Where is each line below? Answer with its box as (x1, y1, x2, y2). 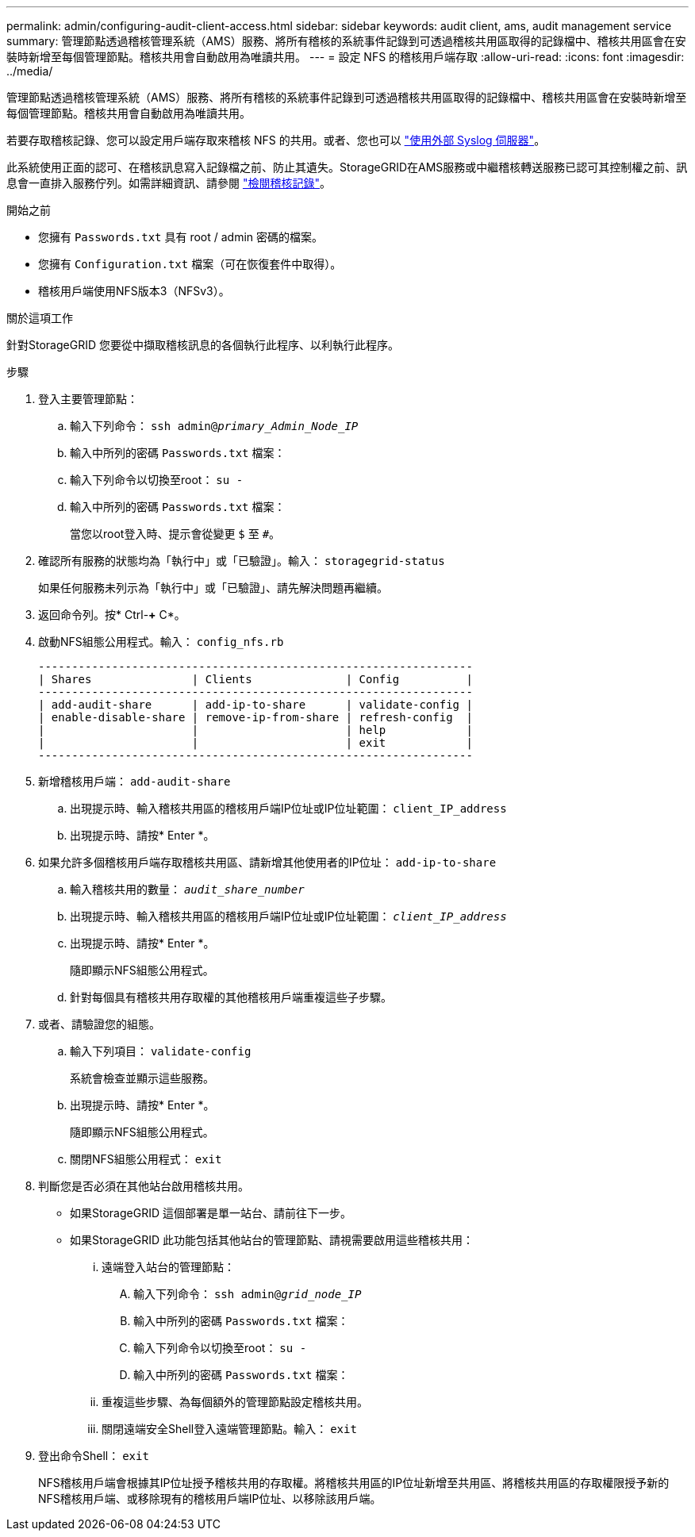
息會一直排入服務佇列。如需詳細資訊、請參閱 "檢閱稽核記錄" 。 (6, 176, 331, 190)
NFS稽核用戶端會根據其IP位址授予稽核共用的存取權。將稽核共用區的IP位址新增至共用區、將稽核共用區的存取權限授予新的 (38, 1476, 670, 1489)
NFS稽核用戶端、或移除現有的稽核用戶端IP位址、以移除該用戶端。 (38, 1492, 382, 1505)
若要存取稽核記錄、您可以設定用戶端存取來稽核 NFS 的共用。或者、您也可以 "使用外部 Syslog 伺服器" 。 (6, 133, 546, 147)
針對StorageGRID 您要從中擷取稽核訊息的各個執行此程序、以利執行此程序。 (6, 338, 399, 352)
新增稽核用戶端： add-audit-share (38, 774, 231, 788)
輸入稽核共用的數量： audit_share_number (70, 882, 305, 896)
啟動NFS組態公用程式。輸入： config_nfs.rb (38, 635, 284, 648)
